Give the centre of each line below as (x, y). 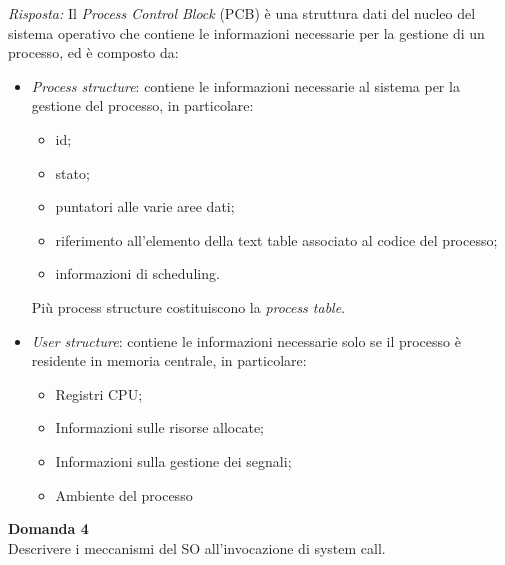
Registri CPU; (99, 393)
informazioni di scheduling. (137, 273)
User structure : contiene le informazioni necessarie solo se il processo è (246, 340)
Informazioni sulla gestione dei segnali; (173, 460)
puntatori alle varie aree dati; (145, 206)
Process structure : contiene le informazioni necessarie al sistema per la (245, 85)
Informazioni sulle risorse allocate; (159, 427)
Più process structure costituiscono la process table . (188, 306)
